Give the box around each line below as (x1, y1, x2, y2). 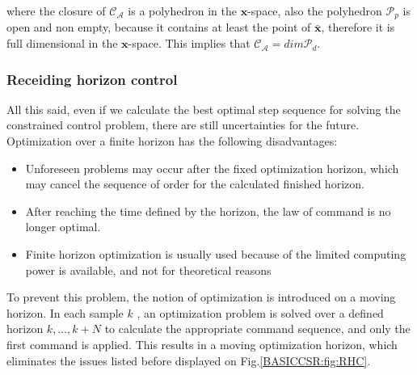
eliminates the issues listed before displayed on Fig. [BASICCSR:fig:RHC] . (6, 352, 371, 369)
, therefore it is (321, 19, 395, 36)
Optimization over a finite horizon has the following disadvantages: (6, 133, 338, 150)
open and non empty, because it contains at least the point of (6, 19, 311, 36)
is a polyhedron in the (128, 2, 238, 19)
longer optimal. (25, 218, 101, 235)
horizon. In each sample (6, 304, 124, 321)
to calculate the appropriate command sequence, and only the (104, 320, 411, 337)
